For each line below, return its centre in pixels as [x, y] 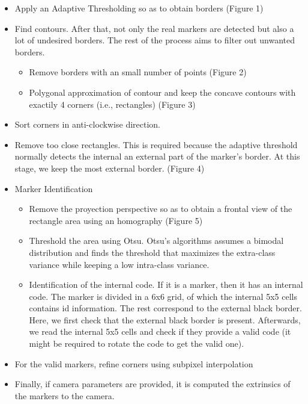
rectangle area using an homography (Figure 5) [116, 220]
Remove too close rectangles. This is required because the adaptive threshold [156, 144]
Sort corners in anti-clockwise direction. [87, 124]
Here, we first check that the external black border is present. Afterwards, [165, 319]
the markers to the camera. [65, 395]
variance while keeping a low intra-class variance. [119, 264]
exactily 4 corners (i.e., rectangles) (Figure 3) [112, 104]
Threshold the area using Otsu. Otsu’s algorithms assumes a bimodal [156, 241]
